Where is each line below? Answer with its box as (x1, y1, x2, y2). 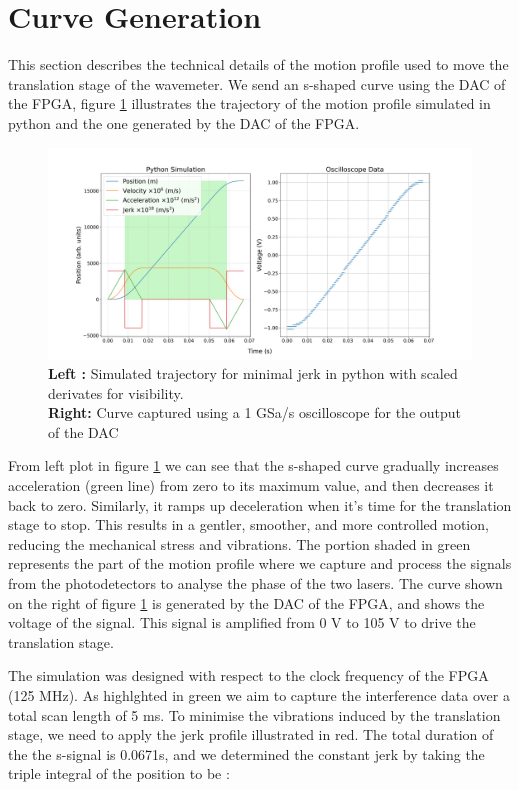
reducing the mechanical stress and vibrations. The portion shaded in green (8, 533, 471, 554)
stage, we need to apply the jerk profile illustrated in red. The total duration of (8, 724, 494, 745)
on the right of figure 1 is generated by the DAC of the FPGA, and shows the (8, 592, 485, 613)
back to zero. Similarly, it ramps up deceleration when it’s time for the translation (8, 494, 512, 515)
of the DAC (48, 421, 119, 442)
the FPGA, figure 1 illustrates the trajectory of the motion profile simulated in (8, 93, 491, 114)
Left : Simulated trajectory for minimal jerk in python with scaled (48, 363, 458, 384)
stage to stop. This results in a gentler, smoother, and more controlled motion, (8, 514, 489, 535)
